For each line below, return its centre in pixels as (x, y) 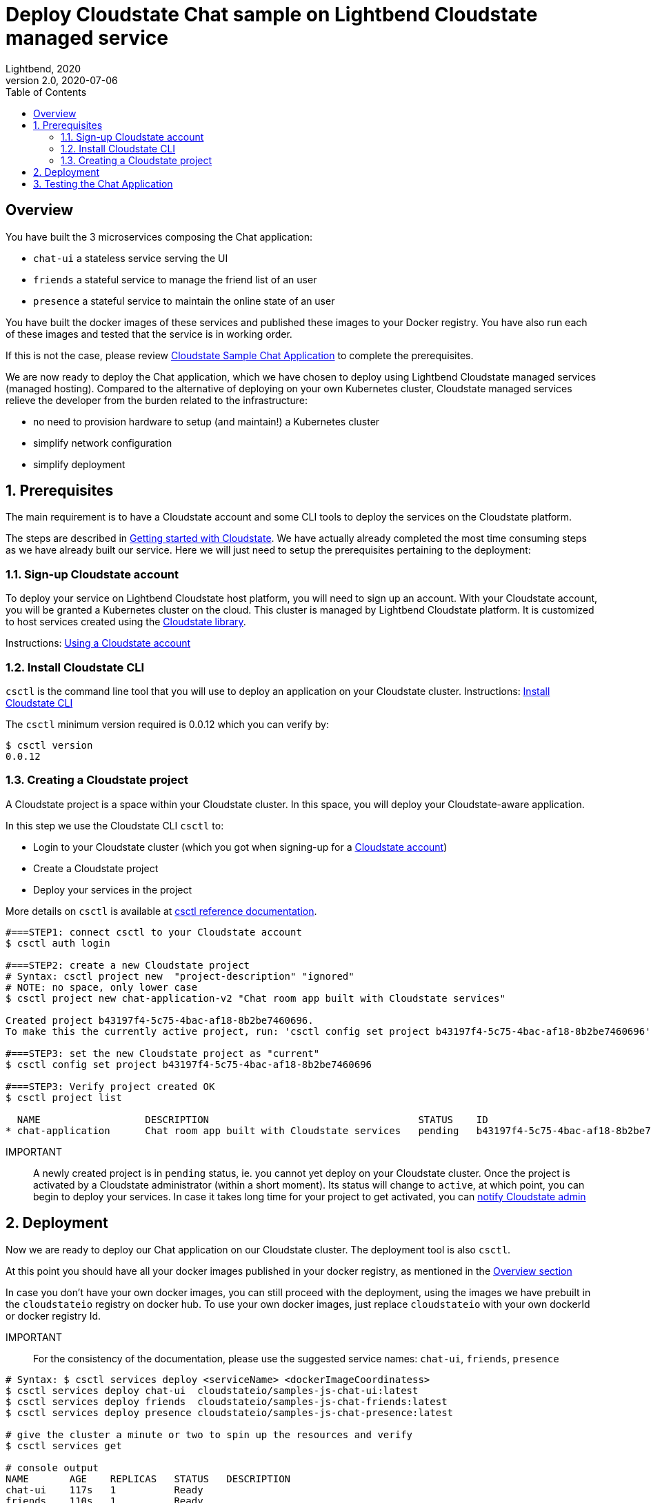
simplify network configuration (103, 443)
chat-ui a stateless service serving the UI (131, 258)
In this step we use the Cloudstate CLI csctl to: (115, 825)
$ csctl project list (64, 1097)
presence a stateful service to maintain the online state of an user (184, 301)
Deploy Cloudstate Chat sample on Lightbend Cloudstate (272, 14)
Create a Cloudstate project (96, 868)
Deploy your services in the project (113, 889)
